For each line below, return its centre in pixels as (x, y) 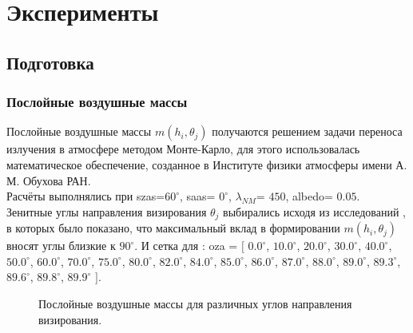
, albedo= (309, 196)
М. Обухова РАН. (49, 180)
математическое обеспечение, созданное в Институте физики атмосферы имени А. (207, 164)
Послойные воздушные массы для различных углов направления (195, 303)
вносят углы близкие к (61, 246)
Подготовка (50, 62)
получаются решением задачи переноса (307, 131)
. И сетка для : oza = (186, 246)
